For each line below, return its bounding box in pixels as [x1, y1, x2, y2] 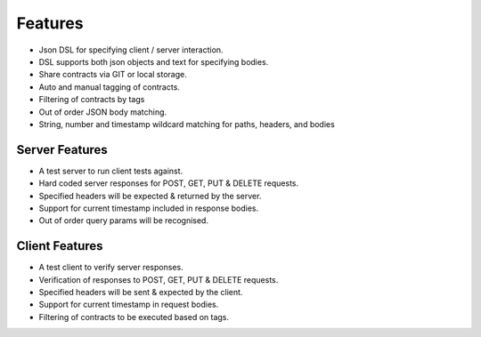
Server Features [16, 142, 109, 157]
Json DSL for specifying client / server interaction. [38, 44, 224, 55]
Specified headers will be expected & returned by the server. [38, 190, 262, 201]
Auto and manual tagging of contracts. [38, 81, 180, 92]
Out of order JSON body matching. [38, 107, 167, 117]
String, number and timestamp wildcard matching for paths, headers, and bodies [38, 118, 336, 129]
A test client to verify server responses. [38, 262, 183, 273]
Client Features [16, 238, 103, 253]
